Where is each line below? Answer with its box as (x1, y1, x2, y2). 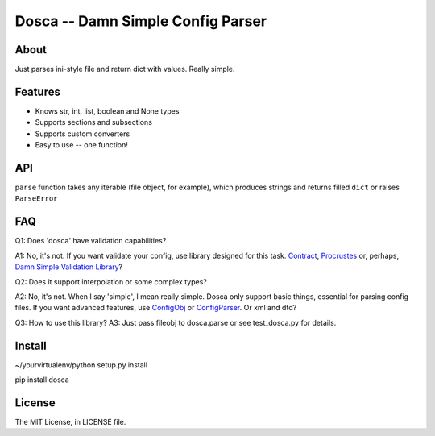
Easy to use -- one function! (35, 140, 128, 150)
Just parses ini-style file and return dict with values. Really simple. (14, 64, 235, 74)
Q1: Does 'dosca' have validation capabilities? (14, 236, 167, 246)
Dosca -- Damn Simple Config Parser (14, 12, 267, 30)
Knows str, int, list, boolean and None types (35, 106, 180, 116)
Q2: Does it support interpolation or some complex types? (14, 276, 207, 286)
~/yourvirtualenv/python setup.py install (14, 359, 148, 370)
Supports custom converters (35, 129, 130, 139)
